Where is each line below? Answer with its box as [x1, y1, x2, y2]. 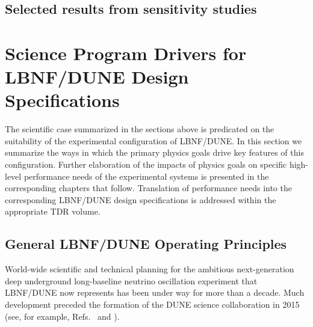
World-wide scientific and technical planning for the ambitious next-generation [5, 263, 294, 275]
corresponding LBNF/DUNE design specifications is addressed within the [5, 193, 276, 206]
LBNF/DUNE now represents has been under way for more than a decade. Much [5, 286, 305, 299]
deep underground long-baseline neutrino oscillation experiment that [5, 274, 258, 287]
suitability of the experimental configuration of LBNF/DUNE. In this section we [5, 134, 302, 147]
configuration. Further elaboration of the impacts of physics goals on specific [5, 158, 287, 171]
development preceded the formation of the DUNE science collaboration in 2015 [5, 298, 300, 311]
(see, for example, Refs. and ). [5, 310, 120, 322]
